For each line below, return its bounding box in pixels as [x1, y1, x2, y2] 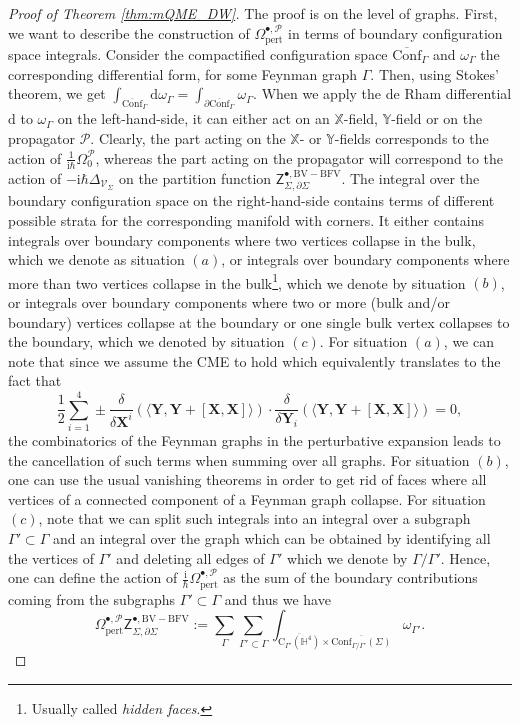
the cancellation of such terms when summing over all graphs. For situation [8, 449, 470, 470]
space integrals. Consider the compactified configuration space [8, 44, 388, 65]
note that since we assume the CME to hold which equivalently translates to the [8, 350, 501, 371]
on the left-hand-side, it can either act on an [57, 108, 330, 129]
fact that [8, 370, 62, 391]
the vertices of [8, 547, 95, 568]
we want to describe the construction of [8, 22, 250, 43]
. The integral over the [341, 167, 480, 188]
